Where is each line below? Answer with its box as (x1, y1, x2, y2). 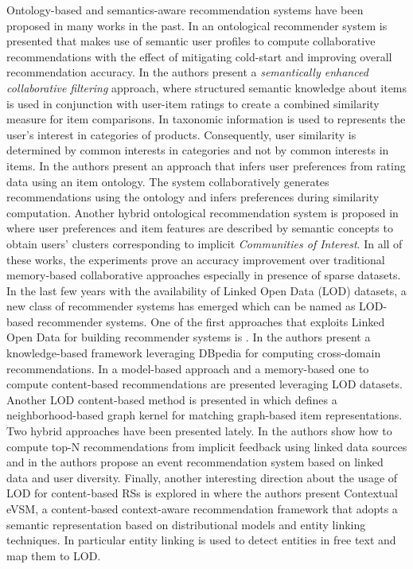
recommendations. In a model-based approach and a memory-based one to (6, 360, 369, 376)
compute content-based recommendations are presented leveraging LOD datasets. (6, 376, 403, 392)
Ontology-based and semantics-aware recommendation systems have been (6, 2, 364, 18)
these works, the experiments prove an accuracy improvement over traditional (6, 251, 385, 267)
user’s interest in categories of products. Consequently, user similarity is (6, 126, 357, 142)
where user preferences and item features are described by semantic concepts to (6, 220, 393, 236)
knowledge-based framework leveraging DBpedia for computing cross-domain (6, 345, 381, 361)
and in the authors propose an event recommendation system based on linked (6, 454, 384, 470)
